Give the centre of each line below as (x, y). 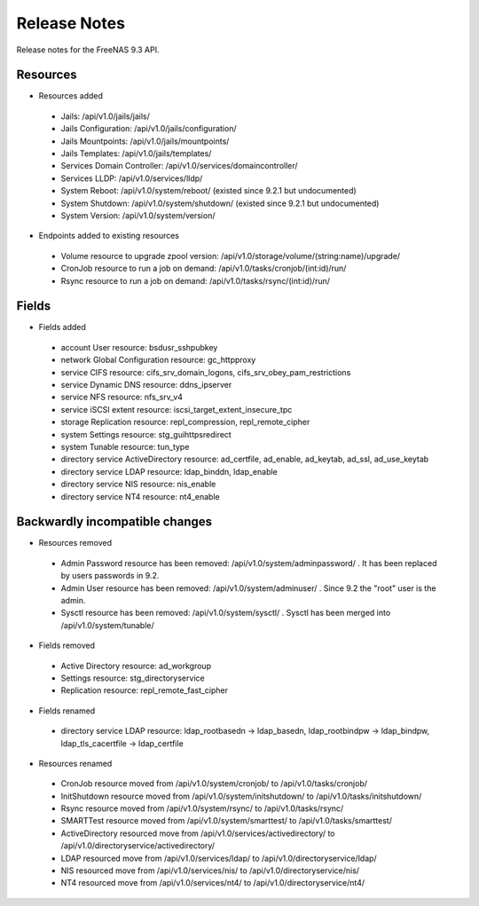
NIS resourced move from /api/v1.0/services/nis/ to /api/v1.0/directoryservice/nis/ (210, 871)
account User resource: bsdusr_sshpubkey (139, 347)
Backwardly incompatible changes (114, 522)
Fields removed (67, 646)
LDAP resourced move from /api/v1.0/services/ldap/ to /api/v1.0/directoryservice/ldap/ (219, 858)
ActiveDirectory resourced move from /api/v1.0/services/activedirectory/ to (198, 833)
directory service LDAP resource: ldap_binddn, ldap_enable (169, 471)
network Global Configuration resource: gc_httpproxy (158, 360)
